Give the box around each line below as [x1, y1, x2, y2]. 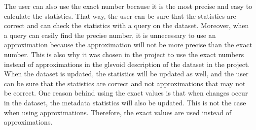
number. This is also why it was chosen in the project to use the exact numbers [4, 49, 244, 59]
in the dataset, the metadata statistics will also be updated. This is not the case [4, 97, 246, 107]
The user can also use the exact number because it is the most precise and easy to [4, 1, 253, 11]
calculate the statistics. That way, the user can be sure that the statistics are [4, 10, 236, 21]
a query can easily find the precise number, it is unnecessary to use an [4, 30, 216, 40]
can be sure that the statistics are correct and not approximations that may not [4, 78, 246, 88]
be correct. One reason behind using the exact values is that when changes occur [4, 88, 248, 98]
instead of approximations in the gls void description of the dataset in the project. [4, 59, 250, 69]
